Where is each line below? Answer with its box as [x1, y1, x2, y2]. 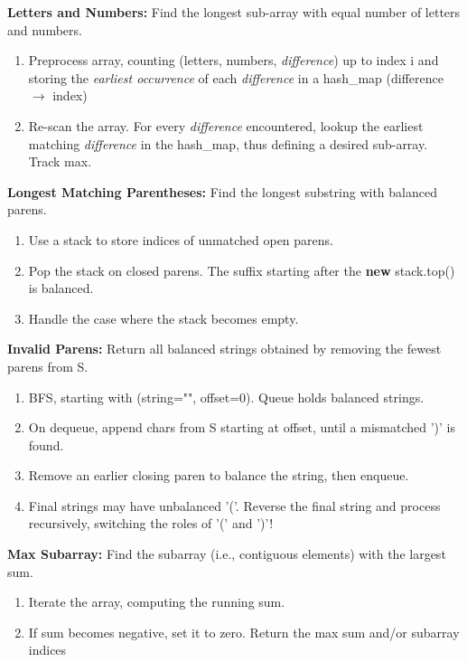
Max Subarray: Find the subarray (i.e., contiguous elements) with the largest [7, 544, 446, 563]
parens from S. [7, 356, 89, 375]
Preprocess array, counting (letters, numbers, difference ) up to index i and [28, 51, 439, 70]
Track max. [28, 152, 92, 171]
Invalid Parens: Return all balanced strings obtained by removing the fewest [7, 339, 442, 358]
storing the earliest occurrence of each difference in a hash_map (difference [28, 68, 444, 87]
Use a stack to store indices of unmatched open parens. [28, 230, 333, 249]
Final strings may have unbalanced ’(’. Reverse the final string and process [28, 496, 441, 515]
